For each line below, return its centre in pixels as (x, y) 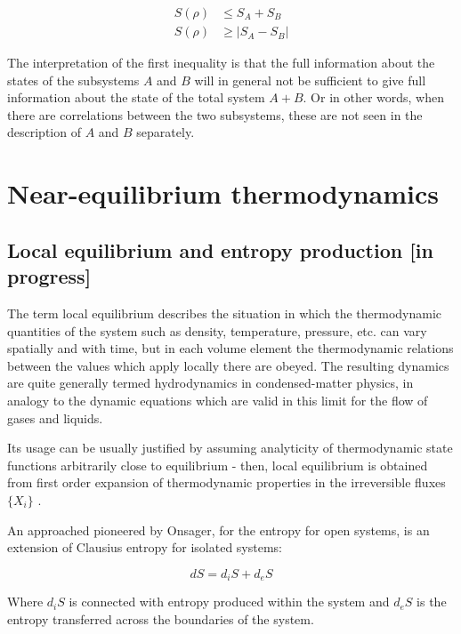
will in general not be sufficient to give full (310, 80)
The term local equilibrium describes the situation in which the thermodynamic (225, 313)
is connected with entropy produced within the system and (229, 602)
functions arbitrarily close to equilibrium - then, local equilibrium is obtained (218, 465)
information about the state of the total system (136, 97)
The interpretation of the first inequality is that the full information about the (221, 63)
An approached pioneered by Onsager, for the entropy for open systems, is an (218, 530)
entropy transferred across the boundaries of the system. (161, 618)
